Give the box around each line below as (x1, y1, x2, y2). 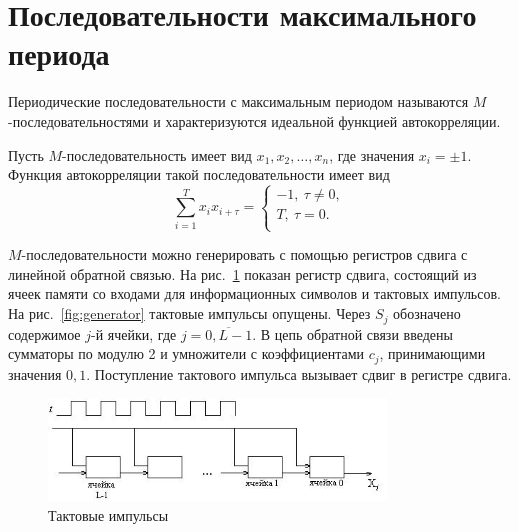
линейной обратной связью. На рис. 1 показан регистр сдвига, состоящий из (8, 263, 477, 284)
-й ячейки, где (91, 323, 177, 344)
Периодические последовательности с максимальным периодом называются (8, 91, 469, 112)
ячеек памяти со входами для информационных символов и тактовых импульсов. (8, 283, 501, 304)
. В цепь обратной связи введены (252, 323, 453, 344)
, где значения (329, 144, 415, 165)
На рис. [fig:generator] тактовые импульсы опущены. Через (8, 303, 371, 324)
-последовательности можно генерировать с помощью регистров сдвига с (21, 244, 468, 265)
